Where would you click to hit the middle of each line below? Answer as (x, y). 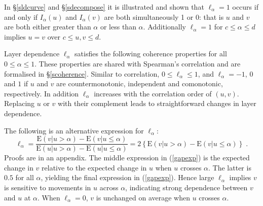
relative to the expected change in (94, 167)
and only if (21, 16)
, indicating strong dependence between (186, 187)
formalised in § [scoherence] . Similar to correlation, (82, 73)
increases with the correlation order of (153, 93)
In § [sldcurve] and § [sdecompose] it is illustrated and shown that (104, 7)
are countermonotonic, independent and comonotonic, (140, 83)
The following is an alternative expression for (74, 130)
